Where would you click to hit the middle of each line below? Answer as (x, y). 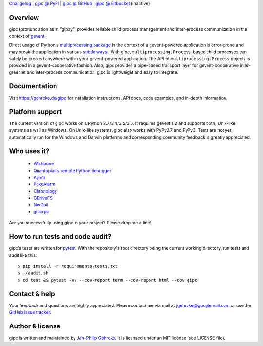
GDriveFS (43, 198)
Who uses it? (29, 151)
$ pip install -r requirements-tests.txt (68, 266)
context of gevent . (28, 36)
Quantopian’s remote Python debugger (72, 170)
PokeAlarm (44, 184)
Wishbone (44, 164)
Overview (24, 17)
